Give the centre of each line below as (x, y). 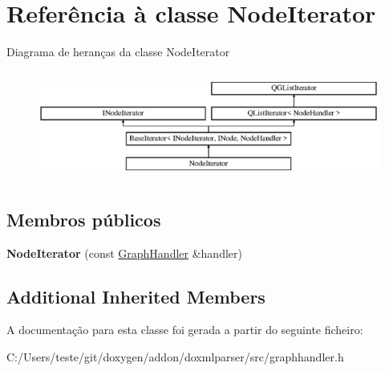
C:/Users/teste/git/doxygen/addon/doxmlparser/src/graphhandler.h (175, 357)
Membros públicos (84, 219)
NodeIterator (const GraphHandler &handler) (124, 253)
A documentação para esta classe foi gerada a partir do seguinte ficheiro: (185, 330)
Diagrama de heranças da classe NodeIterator (118, 52)
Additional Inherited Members (136, 296)
